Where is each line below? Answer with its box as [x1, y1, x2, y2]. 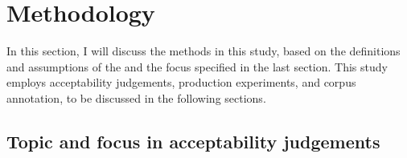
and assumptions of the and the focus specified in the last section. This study [6, 58, 388, 75]
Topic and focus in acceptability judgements [6, 128, 380, 153]
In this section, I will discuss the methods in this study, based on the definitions [6, 43, 401, 59]
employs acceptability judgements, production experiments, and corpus [6, 74, 356, 91]
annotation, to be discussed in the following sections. [6, 89, 266, 106]
